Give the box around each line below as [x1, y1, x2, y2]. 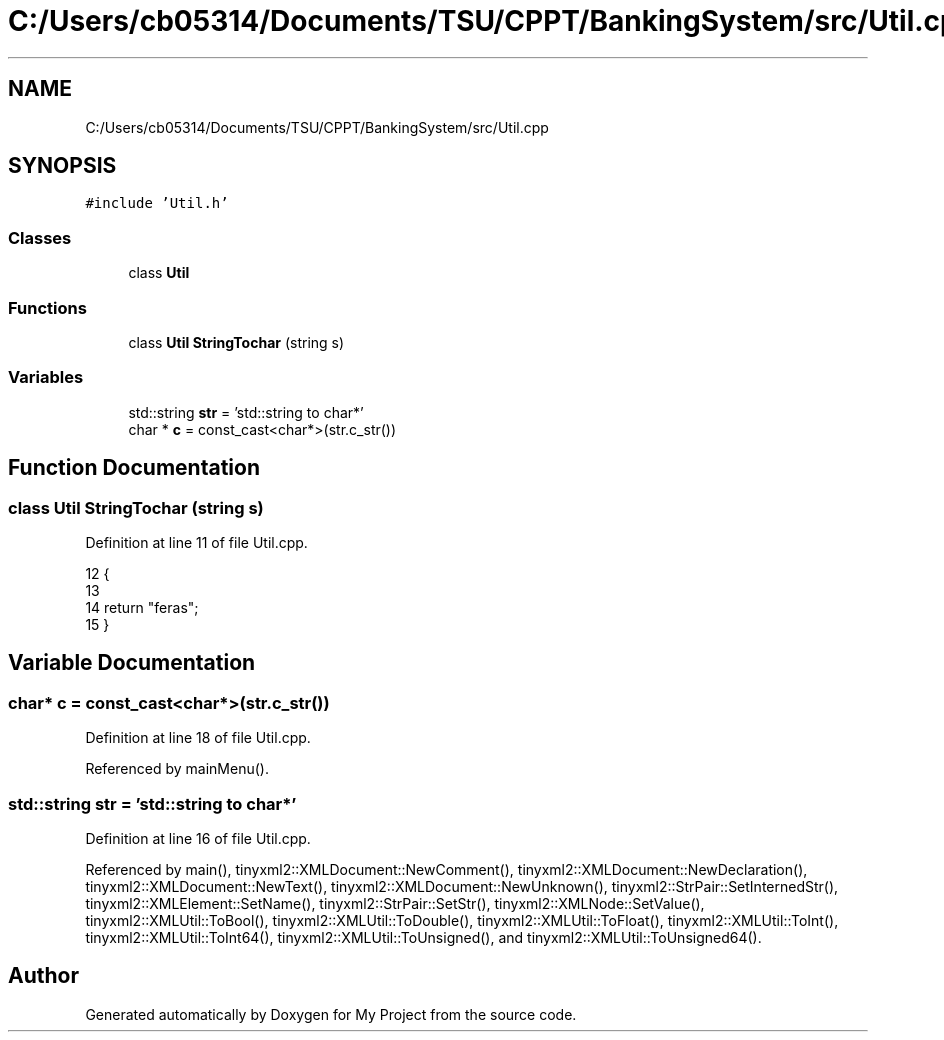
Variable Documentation [8, 650, 256, 676]
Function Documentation [8, 455, 260, 481]
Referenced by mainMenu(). [85, 760, 269, 778]
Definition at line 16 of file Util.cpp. [85, 829, 311, 847]
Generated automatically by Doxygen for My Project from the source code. [85, 1005, 577, 1023]
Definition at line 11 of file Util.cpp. [85, 533, 308, 551]
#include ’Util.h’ [85, 195, 229, 212]
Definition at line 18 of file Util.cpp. [85, 729, 311, 747]
